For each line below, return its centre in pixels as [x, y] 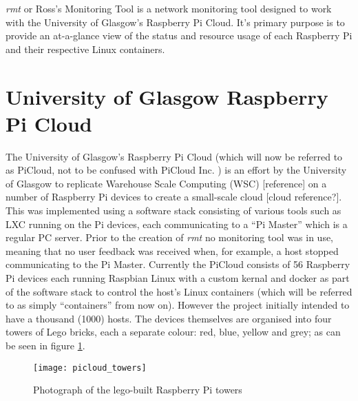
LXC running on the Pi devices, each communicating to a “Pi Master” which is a [177, 224]
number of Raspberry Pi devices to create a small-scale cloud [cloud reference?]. [174, 197]
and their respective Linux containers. [85, 49]
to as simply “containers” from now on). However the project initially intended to [178, 305]
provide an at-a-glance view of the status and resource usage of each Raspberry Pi [179, 35]
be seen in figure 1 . [45, 345]
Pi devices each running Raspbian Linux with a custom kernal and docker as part [178, 278]
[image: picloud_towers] [90, 368]
